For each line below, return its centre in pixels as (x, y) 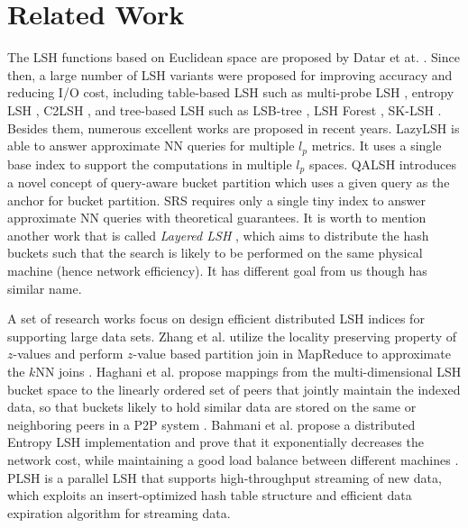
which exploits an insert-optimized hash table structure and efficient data (210, 495)
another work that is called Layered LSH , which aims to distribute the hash (218, 235)
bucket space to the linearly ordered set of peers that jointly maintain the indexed (234, 389)
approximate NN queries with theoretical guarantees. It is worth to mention (217, 218)
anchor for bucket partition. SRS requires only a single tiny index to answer (216, 200)
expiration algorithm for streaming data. (119, 512)
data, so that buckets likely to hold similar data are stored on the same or (212, 407)
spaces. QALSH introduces (382, 164)
